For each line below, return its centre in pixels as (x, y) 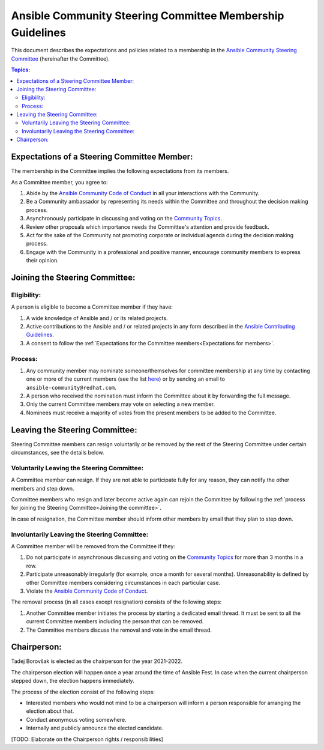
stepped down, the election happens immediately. (73, 681)
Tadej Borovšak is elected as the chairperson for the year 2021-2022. (97, 661)
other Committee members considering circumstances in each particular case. (123, 582)
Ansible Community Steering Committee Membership (148, 16)
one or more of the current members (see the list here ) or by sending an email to (125, 379)
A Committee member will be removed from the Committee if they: (93, 546)
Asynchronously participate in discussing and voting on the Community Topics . (124, 219)
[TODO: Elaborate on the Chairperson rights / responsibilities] (87, 739)
